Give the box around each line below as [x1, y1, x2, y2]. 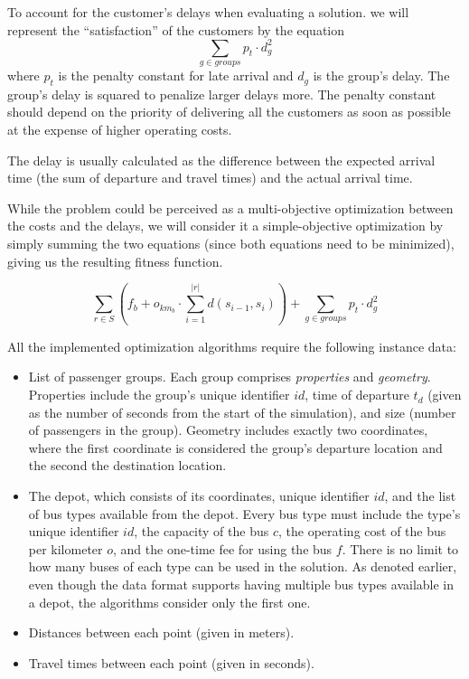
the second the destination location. [28, 456, 227, 475]
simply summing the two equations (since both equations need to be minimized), [7, 234, 455, 253]
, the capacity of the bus [134, 522, 269, 541]
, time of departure [305, 385, 409, 404]
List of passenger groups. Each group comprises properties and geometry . [28, 367, 431, 386]
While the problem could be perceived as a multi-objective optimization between [7, 198, 454, 217]
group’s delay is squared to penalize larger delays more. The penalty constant [7, 84, 436, 103]
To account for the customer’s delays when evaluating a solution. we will [7, 3, 409, 21]
